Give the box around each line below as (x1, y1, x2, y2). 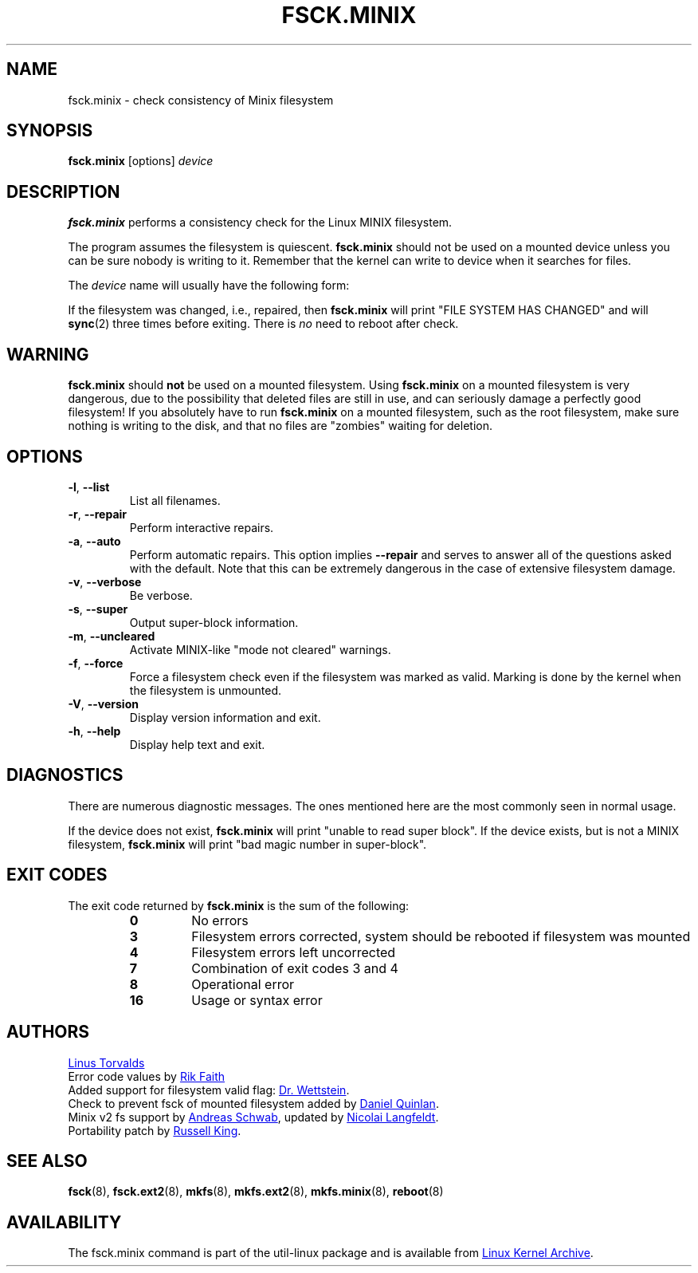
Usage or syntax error (191, 991, 323, 1008)
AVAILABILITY (6, 1212, 122, 1232)
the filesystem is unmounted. (129, 683, 282, 697)
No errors (191, 912, 249, 928)
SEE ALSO (6, 1150, 88, 1171)
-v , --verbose (68, 574, 142, 589)
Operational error (191, 975, 295, 992)
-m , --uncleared (68, 629, 155, 643)
